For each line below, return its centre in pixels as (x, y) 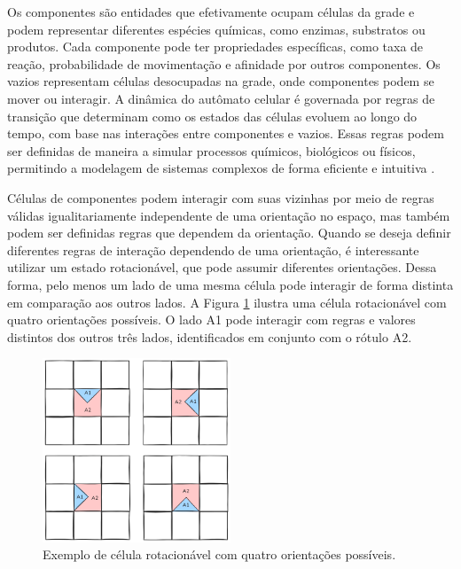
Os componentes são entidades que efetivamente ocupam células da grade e (211, 12)
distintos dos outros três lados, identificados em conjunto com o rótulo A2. (210, 336)
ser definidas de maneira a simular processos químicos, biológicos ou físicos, (211, 150)
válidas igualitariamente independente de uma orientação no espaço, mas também (229, 215)
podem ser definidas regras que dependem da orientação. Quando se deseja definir (229, 233)
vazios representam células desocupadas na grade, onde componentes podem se (221, 81)
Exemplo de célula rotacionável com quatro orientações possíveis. (219, 554)
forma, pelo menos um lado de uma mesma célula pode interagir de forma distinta (230, 284)
